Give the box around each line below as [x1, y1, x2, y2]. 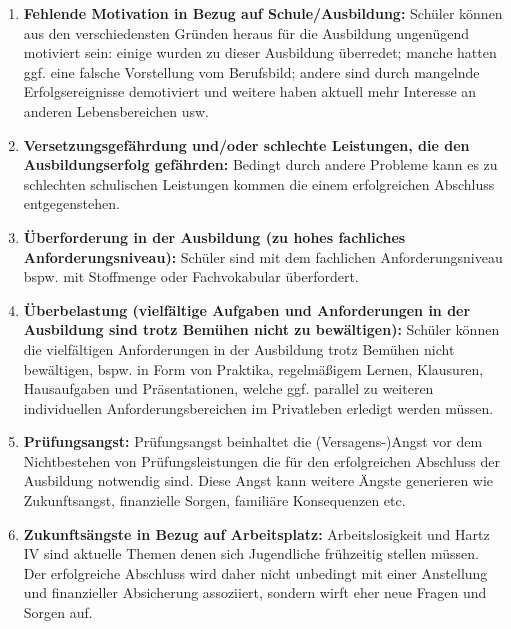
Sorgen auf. [23, 602, 93, 623]
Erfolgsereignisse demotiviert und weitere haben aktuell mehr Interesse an [23, 81, 477, 102]
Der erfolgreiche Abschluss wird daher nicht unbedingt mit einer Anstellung [23, 562, 488, 583]
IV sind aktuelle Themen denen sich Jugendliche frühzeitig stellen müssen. [23, 543, 480, 564]
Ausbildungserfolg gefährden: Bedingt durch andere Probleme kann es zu [23, 154, 498, 175]
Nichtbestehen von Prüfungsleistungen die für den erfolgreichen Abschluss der [23, 450, 500, 471]
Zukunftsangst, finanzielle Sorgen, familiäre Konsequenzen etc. [23, 490, 406, 511]
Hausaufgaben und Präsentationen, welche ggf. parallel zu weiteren [23, 378, 434, 399]
